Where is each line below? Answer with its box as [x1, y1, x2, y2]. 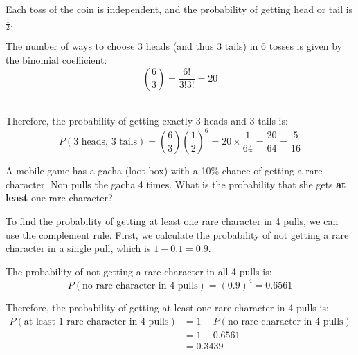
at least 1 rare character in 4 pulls [24, 316, 169, 327]
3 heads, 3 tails [73, 137, 138, 147]
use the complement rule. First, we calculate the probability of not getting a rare [6, 227, 349, 242]
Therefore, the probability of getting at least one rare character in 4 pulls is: [6, 300, 329, 314]
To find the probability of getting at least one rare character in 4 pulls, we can [6, 214, 339, 228]
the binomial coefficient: [6, 53, 107, 67]
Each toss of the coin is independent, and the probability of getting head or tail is [6, 2, 353, 16]
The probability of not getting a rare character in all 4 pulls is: [6, 264, 272, 278]
